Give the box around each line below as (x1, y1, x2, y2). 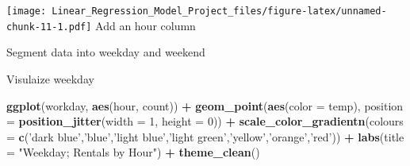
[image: (6, 6, 47, 17)
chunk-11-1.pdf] (6, 21, 92, 33)
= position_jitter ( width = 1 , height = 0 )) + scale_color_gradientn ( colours (6, 113, 404, 129)
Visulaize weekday (6, 70, 94, 87)
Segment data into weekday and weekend (6, 44, 205, 60)
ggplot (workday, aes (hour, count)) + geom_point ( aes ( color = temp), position (6, 97, 404, 114)
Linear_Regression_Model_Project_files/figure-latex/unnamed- (52, 6, 387, 17)
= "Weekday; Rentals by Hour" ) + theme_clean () (6, 144, 260, 160)
